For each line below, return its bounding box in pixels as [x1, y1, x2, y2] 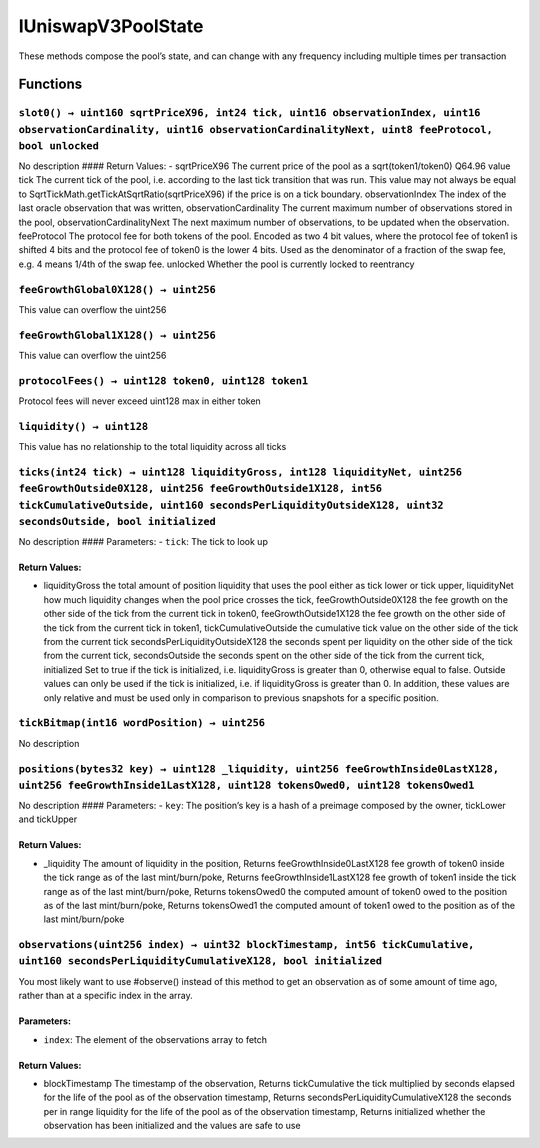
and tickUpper [18, 813, 78, 825]
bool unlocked [18, 139, 100, 152]
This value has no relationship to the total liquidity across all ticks [18, 441, 287, 453]
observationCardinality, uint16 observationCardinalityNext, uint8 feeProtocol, [18, 123, 494, 136]
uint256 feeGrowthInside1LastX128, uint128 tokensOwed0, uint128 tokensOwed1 [18, 778, 475, 792]
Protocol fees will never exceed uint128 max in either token [18, 395, 262, 407]
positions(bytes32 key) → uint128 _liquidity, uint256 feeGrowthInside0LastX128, [18, 762, 500, 775]
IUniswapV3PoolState [18, 15, 204, 37]
